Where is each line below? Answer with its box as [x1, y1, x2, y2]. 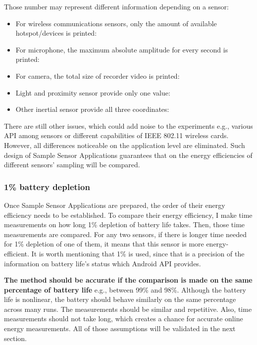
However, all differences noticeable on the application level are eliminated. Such [4, 140, 245, 150]
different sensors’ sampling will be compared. [4, 159, 140, 170]
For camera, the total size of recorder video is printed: [15, 70, 180, 81]
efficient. [4, 248, 29, 258]
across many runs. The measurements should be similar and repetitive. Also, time [4, 303, 252, 314]
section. [4, 333, 27, 343]
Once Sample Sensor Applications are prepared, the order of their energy [4, 199, 225, 210]
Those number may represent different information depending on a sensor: [4, 1, 229, 11]
